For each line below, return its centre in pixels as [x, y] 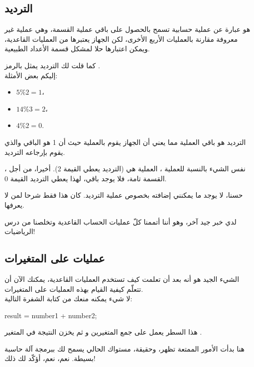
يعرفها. [14, 204]
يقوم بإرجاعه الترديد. [35, 152]
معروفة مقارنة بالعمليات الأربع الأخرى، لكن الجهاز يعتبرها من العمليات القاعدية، [121, 39]
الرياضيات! [20, 231]
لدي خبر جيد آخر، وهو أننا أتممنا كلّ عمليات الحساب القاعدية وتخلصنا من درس [121, 221]
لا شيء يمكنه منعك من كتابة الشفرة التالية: [68, 299]
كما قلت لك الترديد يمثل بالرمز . [52, 65]
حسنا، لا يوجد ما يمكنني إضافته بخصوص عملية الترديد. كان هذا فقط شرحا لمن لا [124, 195]
